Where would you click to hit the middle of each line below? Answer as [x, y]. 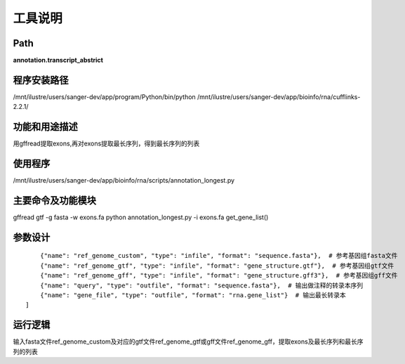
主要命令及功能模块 [54, 200]
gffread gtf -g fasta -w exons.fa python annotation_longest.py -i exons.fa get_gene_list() [141, 217]
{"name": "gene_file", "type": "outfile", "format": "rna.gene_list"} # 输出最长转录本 [193, 295]
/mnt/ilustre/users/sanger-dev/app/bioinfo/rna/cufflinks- [279, 97]
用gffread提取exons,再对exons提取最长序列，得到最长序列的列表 [106, 143]
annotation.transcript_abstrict [58, 60]
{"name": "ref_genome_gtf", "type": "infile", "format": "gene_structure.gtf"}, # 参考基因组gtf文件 [217, 266]
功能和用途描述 [45, 127]
